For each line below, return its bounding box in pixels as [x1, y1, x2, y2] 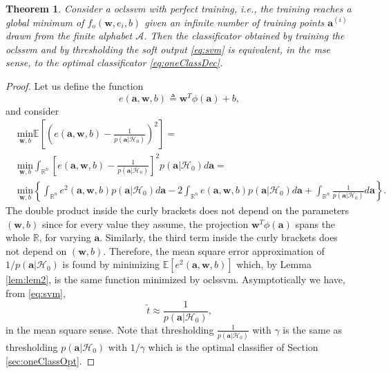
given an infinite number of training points [144, 15, 325, 29]
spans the [295, 216, 336, 231]
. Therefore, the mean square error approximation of [103, 243, 325, 258]
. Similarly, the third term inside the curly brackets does [99, 230, 338, 245]
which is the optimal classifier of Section [148, 339, 318, 354]
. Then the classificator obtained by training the [144, 28, 345, 43]
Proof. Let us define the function [6, 78, 144, 93]
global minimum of [6, 15, 84, 29]
